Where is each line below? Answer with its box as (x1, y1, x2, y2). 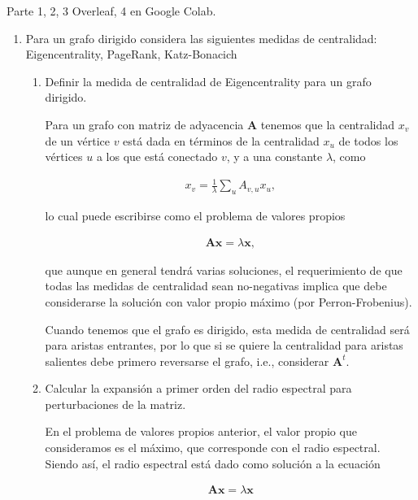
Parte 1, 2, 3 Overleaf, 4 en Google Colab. (7, 2, 216, 19)
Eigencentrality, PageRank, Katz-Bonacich (25, 46, 237, 63)
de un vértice (45, 132, 110, 149)
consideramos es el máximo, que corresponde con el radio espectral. (45, 439, 381, 456)
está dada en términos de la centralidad (123, 132, 320, 149)
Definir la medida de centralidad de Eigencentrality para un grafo (45, 72, 372, 89)
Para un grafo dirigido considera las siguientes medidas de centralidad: (25, 29, 377, 46)
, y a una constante (226, 148, 323, 165)
